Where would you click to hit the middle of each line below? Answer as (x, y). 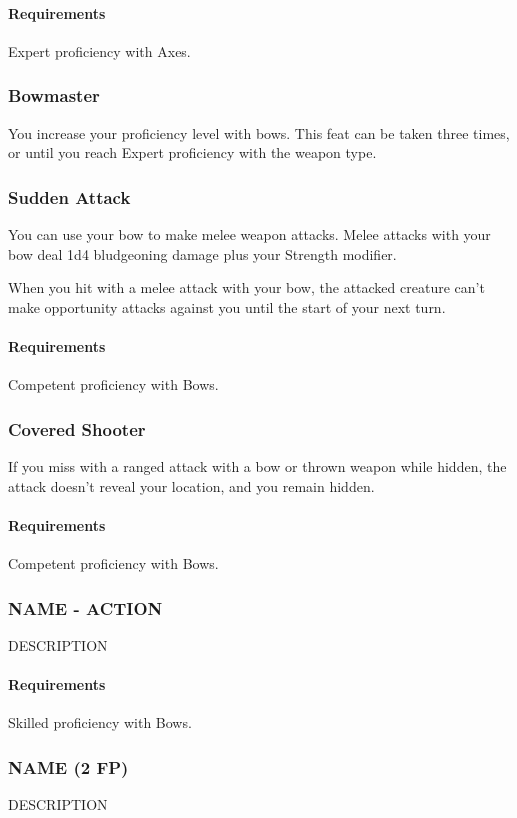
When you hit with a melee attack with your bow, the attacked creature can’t (246, 287)
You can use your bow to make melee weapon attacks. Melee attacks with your (249, 234)
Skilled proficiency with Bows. (100, 722)
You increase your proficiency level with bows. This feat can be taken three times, (259, 132)
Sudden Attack (69, 196)
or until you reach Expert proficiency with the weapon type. (192, 152)
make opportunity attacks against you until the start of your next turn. (227, 306)
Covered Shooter (77, 428)
